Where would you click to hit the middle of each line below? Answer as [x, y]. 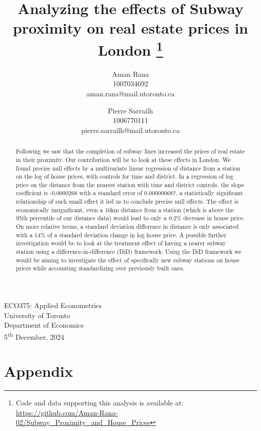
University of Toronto [37, 315]
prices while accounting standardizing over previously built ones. [100, 268]
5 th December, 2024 [34, 336]
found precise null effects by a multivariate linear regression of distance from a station [128, 168]
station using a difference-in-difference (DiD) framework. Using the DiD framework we [128, 252]
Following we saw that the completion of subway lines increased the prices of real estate [130, 151]
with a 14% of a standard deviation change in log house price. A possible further [121, 235]
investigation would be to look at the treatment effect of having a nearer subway [121, 243]
